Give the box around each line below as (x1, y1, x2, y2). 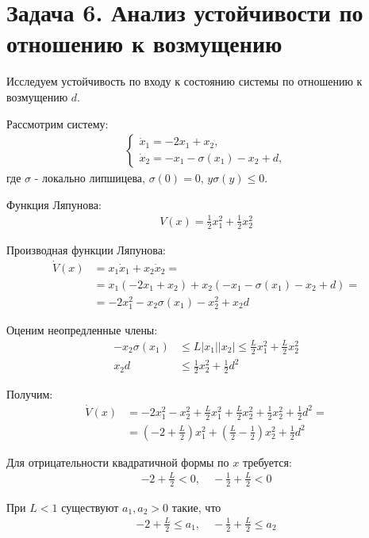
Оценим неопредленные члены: (6, 321, 158, 338)
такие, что (171, 498, 221, 515)
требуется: (242, 453, 292, 470)
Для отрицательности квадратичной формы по (6, 453, 229, 470)
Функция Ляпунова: (6, 196, 102, 212)
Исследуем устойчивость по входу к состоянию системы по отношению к (6, 73, 363, 90)
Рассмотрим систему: (6, 115, 109, 132)
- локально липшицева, (34, 170, 145, 186)
